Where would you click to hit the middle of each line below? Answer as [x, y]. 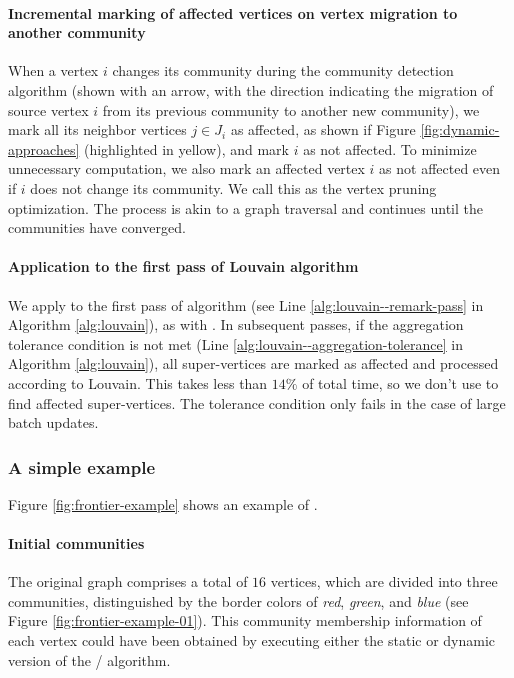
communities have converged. [97, 227]
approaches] [44, 148]
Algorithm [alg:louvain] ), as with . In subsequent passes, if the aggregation [236, 324]
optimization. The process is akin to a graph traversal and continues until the [245, 207]
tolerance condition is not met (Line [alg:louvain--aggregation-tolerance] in [236, 343]
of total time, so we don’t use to [400, 382]
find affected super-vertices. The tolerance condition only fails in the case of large [257, 402]
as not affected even [440, 168]
